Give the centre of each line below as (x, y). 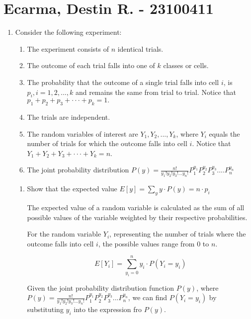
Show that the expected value (72, 189)
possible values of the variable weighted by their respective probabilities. (137, 217)
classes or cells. (186, 65)
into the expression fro (108, 309)
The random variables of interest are (83, 133)
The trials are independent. (69, 117)
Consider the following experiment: (68, 32)
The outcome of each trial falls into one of (91, 65)
